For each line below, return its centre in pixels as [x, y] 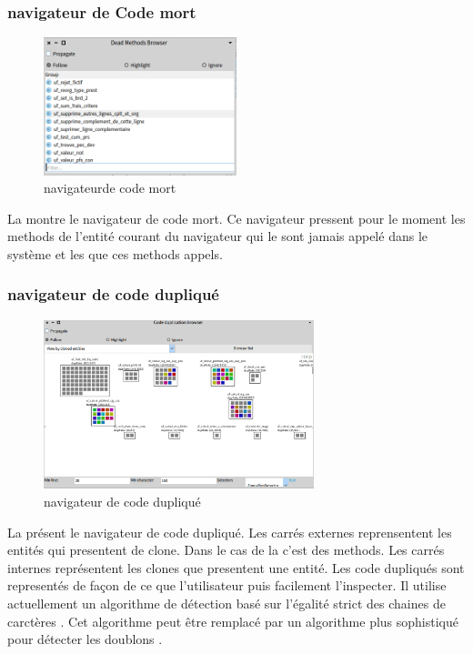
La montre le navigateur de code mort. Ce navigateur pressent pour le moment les [236, 218]
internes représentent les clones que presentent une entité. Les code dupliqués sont [236, 567]
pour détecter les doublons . [85, 639]
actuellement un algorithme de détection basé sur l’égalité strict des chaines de [226, 604]
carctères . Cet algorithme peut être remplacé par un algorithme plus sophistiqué [233, 621]
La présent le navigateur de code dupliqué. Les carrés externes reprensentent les [230, 532]
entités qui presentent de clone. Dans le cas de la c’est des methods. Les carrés [226, 550]
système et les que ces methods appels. [115, 253]
